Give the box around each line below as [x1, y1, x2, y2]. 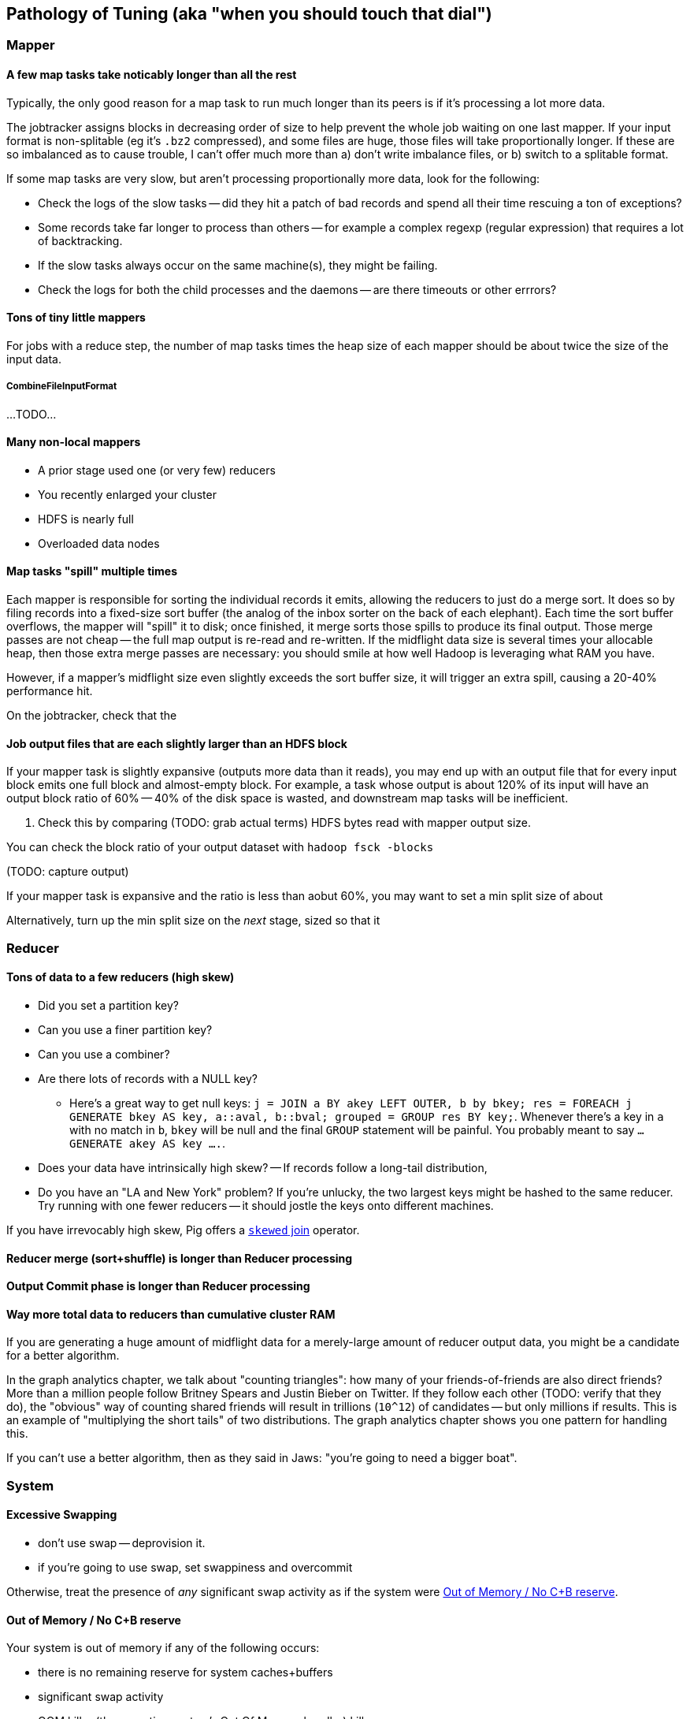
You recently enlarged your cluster [38, 487, 217, 501]
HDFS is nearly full [38, 512, 134, 526]
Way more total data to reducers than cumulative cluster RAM [6, 1307, 336, 1321]
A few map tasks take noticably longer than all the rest [6, 68, 297, 82]
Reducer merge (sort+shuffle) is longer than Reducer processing [6, 1251, 353, 1265]
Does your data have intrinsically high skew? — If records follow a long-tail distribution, [38, 1160, 488, 1174]
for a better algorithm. [6, 1349, 120, 1363]
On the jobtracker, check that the [6, 709, 177, 723]
